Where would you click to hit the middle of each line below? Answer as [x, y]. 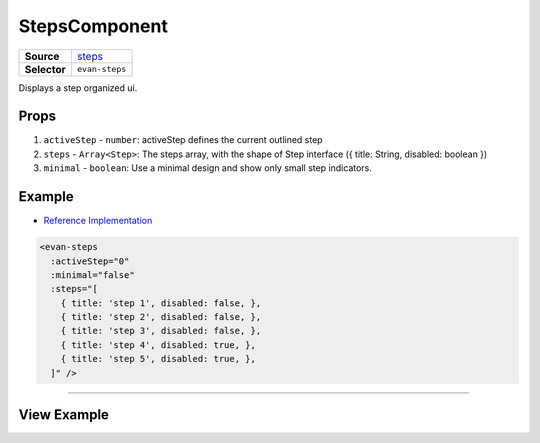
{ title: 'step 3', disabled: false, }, [161, 331]
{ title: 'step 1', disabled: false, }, [161, 303]
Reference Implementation [98, 221]
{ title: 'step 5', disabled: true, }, [158, 359]
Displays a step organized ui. [78, 87]
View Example [64, 415]
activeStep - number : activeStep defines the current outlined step [183, 140]
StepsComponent [93, 26]
